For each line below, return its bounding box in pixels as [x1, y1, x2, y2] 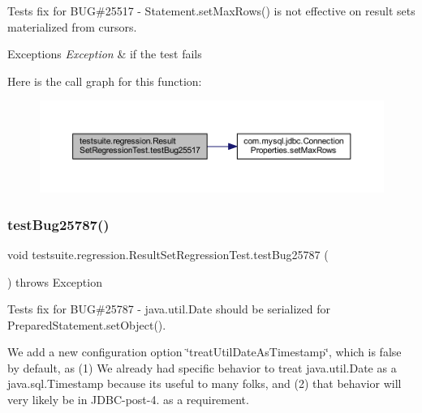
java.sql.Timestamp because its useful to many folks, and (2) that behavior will [7, 375, 402, 392]
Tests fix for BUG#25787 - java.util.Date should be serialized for [7, 300, 330, 317]
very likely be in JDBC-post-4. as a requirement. [7, 391, 249, 408]
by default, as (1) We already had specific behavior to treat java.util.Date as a [7, 359, 397, 376]
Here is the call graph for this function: [7, 72, 202, 89]
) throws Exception [7, 273, 102, 290]
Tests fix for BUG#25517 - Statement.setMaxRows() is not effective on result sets [7, 2, 416, 19]
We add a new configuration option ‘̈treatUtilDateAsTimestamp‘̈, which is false [7, 343, 402, 360]
